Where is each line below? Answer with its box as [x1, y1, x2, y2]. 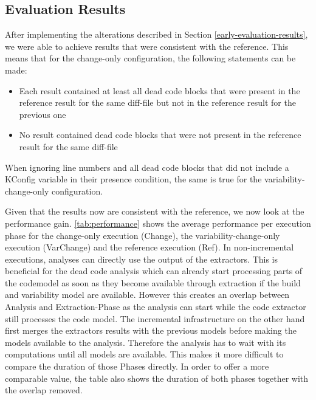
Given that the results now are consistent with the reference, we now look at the [5, 205, 304, 218]
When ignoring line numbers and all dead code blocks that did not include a [5, 160, 289, 173]
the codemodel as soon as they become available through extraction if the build [5, 276, 301, 289]
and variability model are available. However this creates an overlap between [5, 288, 290, 301]
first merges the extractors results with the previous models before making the [5, 324, 297, 337]
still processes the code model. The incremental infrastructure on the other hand [5, 312, 305, 325]
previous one [19, 108, 66, 120]
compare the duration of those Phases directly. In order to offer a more [5, 360, 269, 373]
